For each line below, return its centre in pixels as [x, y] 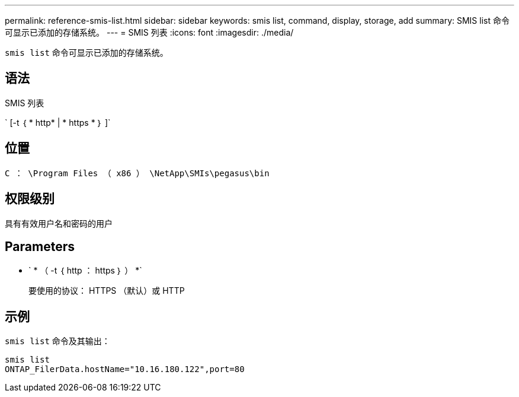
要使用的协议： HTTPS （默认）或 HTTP [107, 291]
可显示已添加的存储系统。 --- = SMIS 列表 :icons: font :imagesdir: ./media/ [149, 32]
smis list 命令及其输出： [57, 341]
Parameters [40, 246]
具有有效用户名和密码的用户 [59, 223]
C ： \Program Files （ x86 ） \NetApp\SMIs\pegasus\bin [137, 173]
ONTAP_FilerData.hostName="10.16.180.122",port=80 [125, 369]
